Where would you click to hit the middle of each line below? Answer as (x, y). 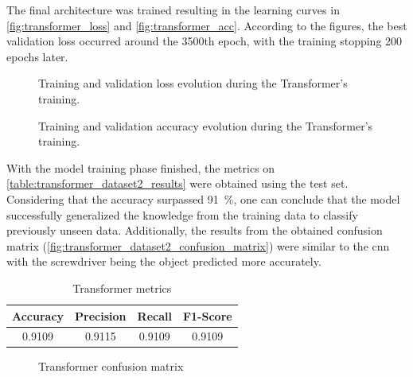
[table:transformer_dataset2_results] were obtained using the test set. (177, 183)
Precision (101, 315)
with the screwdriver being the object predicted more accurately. (164, 261)
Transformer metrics (122, 288)
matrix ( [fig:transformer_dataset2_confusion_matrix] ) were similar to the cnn (198, 245)
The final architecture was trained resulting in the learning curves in (173, 10)
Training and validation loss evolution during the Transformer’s (193, 83)
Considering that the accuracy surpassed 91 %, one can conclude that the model (203, 198)
